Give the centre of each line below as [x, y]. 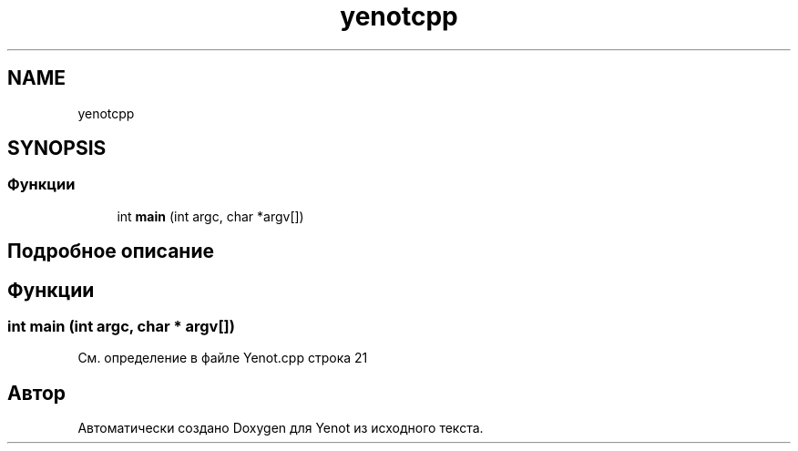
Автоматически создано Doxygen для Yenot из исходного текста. [281, 428]
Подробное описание [111, 251]
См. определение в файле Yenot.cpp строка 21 [223, 358]
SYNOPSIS [57, 149]
